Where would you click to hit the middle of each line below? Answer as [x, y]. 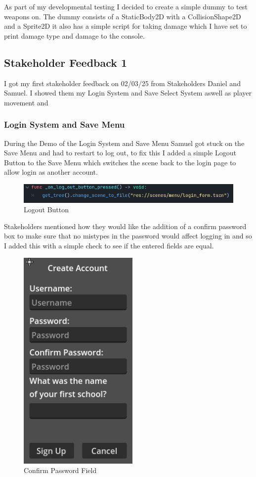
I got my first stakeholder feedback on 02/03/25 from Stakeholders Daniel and [122, 83]
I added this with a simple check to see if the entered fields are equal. [109, 246]
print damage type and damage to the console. [74, 35]
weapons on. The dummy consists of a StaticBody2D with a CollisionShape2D [123, 16]
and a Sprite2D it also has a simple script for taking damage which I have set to [126, 26]
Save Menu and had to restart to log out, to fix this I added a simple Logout [120, 153]
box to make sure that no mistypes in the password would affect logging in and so [128, 236]
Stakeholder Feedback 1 [66, 62]
